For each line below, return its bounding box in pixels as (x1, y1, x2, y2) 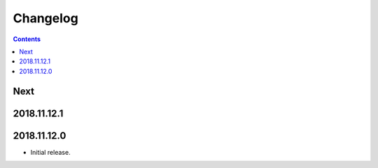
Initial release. (30, 148, 71, 156)
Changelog (13, 10, 78, 26)
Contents (13, 35, 41, 43)
